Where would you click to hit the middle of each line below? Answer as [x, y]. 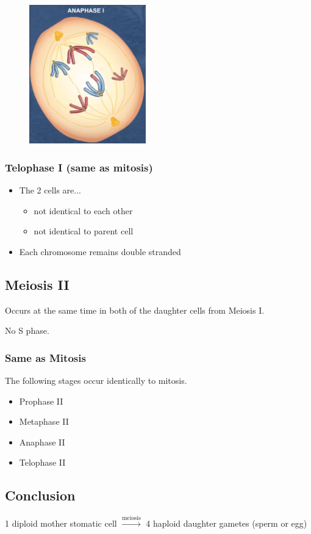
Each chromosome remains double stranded [100, 251]
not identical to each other [83, 210]
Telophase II [42, 462]
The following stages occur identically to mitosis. [96, 380]
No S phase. [27, 330]
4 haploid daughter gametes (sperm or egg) [227, 523]
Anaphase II [42, 442]
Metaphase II [44, 421]
